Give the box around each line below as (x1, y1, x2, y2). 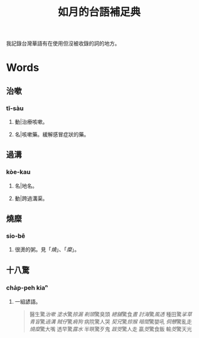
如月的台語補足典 (57, 5, 141, 19)
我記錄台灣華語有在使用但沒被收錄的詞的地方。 (6, 40, 120, 47)
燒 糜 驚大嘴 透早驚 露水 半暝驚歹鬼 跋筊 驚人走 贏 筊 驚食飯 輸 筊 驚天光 (29, 326, 193, 333)
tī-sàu (6, 104, 24, 112)
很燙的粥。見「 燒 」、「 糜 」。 (14, 246, 80, 253)
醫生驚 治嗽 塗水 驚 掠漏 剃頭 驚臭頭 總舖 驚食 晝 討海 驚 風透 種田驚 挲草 (29, 311, 193, 318)
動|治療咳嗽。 (14, 118, 48, 125)
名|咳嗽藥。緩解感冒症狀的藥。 (14, 131, 90, 138)
